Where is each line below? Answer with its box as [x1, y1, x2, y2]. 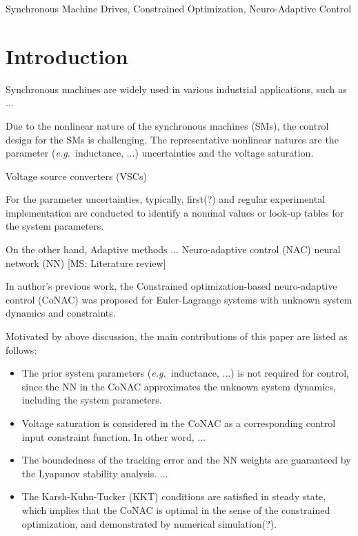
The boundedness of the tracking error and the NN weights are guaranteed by [21, 453, 351, 467]
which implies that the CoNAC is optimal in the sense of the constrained [21, 502, 330, 517]
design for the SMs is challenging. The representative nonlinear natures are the [6, 132, 339, 146]
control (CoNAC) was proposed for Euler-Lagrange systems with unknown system [6, 292, 352, 306]
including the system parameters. [21, 393, 162, 407]
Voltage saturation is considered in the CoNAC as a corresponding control [21, 416, 336, 430]
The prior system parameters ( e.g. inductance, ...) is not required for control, [21, 366, 349, 380]
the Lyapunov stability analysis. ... [21, 466, 168, 480]
